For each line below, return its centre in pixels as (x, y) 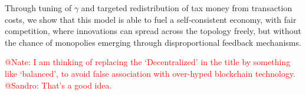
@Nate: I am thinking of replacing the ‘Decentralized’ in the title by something (148, 62)
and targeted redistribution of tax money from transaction (187, 8)
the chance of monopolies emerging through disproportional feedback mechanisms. (153, 42)
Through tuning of (38, 8)
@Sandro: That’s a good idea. (58, 85)
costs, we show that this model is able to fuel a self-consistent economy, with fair (151, 19)
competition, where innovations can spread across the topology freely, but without (153, 31)
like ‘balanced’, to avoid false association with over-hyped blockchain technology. (150, 73)
